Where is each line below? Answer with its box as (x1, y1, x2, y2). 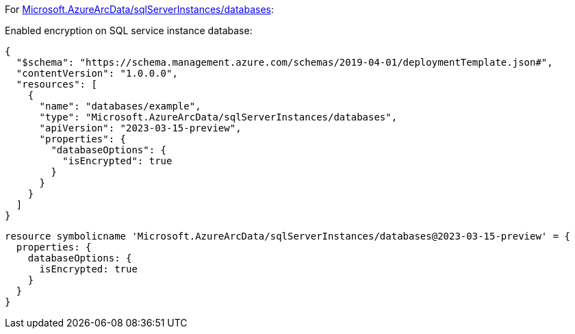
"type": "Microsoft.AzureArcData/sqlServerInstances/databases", (39, 112, 398, 123)
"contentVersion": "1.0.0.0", (16, 68, 178, 79)
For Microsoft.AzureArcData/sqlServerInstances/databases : (5, 3, 274, 15)
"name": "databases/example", (39, 101, 201, 112)
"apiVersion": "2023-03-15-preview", (39, 123, 242, 133)
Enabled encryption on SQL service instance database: (5, 25, 253, 36)
